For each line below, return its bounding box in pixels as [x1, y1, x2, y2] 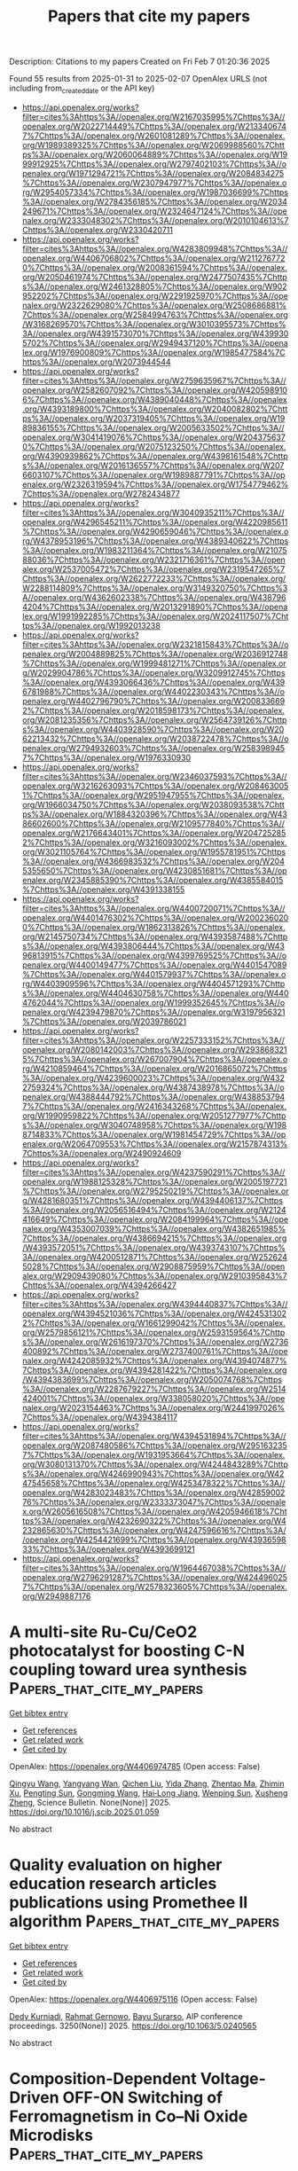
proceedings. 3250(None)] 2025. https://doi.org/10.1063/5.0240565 [9, 2020, 257, 2031]
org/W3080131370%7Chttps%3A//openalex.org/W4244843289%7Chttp [21, 1459, 288, 1470]
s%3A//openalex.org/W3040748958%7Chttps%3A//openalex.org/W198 [21, 1119, 286, 1130]
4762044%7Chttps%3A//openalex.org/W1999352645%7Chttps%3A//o [21, 997, 286, 1007]
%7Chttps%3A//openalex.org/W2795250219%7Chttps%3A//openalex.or [21, 1186, 290, 1196]
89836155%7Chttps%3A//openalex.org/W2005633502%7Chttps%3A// [21, 422, 286, 433]
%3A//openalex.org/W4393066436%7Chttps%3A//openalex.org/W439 [21, 677, 286, 687]
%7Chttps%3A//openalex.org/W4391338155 [21, 884, 185, 895]
